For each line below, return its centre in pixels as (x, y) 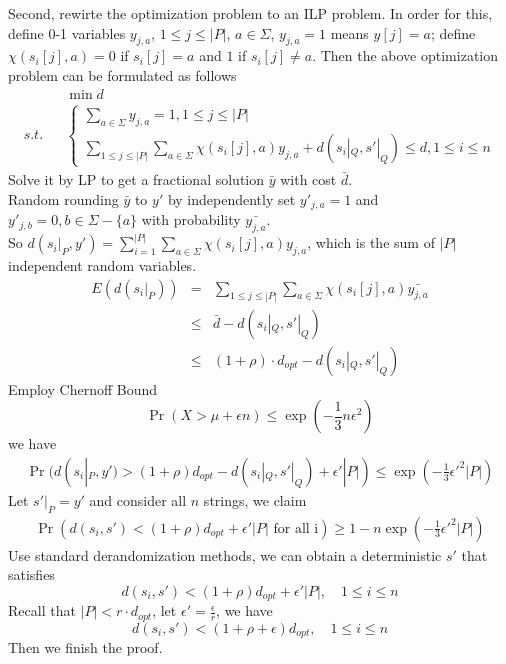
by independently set (231, 198)
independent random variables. (102, 265)
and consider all (138, 499)
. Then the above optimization (405, 55)
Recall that (42, 610)
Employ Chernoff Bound (83, 388)
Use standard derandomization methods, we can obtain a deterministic (225, 554)
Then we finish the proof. (85, 647)
